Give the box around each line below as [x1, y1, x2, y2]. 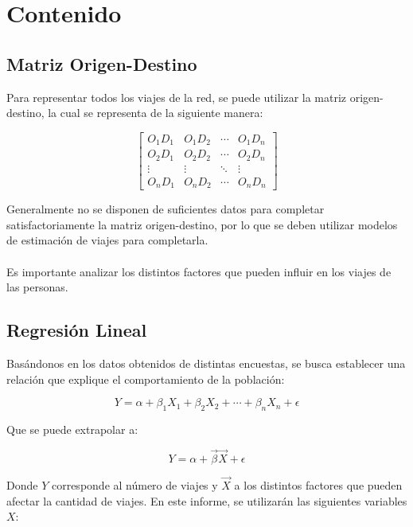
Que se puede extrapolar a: [6, 421, 138, 438]
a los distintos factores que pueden [234, 477, 403, 494]
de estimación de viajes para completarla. [6, 232, 208, 248]
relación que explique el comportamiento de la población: [6, 370, 285, 387]
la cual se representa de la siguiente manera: [48, 104, 263, 121]
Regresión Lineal [6, 318, 147, 342]
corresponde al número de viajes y [51, 477, 218, 494]
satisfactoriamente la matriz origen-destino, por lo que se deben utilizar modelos [6, 216, 398, 232]
